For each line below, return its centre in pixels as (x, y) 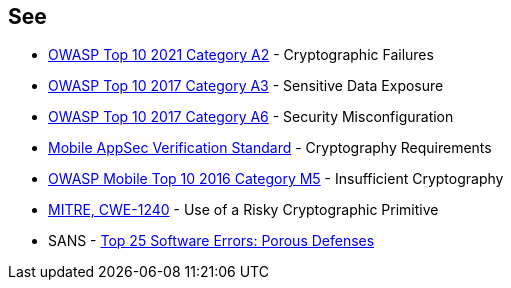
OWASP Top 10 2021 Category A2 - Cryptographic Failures (241, 55)
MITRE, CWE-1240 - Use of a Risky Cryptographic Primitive (243, 210)
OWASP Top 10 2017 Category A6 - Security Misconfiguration (251, 117)
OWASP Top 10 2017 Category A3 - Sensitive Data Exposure (246, 86)
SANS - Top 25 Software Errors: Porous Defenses (211, 241)
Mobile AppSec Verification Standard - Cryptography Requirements (270, 148)
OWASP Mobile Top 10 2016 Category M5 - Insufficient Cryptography (276, 179)
